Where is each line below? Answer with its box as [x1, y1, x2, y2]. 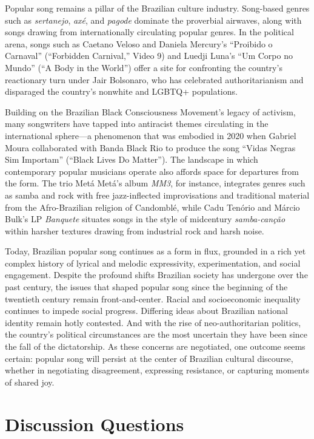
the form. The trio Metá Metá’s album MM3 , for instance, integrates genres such [5, 177, 306, 189]
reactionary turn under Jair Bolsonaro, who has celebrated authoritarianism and [5, 73, 304, 86]
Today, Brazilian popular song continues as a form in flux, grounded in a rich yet [5, 245, 306, 257]
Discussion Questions [5, 411, 184, 436]
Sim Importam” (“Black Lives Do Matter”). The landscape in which [5, 153, 258, 166]
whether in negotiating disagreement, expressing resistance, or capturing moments [5, 364, 309, 376]
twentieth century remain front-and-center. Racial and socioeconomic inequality [5, 292, 301, 305]
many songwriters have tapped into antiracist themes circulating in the [5, 117, 269, 130]
